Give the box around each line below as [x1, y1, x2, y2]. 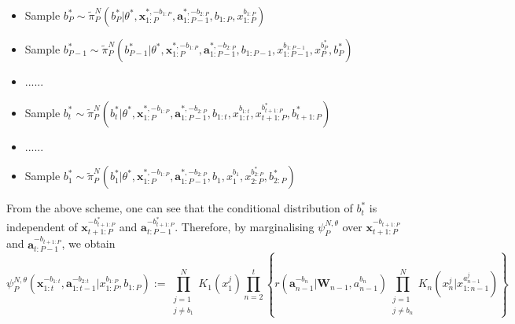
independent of [6, 218, 78, 234]
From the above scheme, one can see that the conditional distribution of [6, 200, 353, 216]
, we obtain [61, 235, 116, 252]
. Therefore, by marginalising [175, 218, 315, 234]
